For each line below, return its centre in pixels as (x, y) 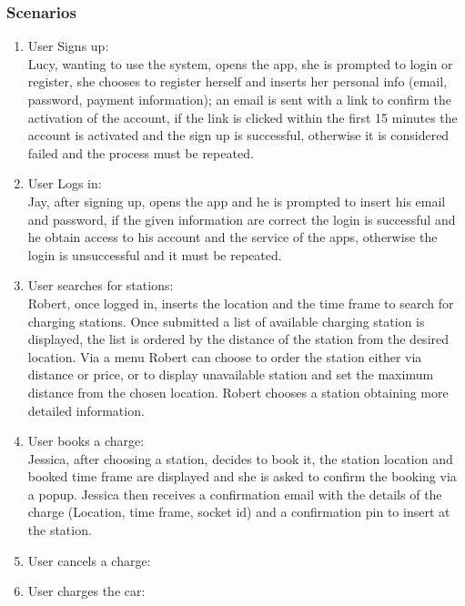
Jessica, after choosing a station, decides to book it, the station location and (240, 458)
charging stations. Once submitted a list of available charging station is (226, 321)
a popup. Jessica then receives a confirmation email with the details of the (235, 494)
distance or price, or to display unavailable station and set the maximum (231, 374)
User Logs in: (65, 183)
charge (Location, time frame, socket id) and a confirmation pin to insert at (239, 512)
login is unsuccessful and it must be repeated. (155, 254)
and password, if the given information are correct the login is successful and (242, 219)
